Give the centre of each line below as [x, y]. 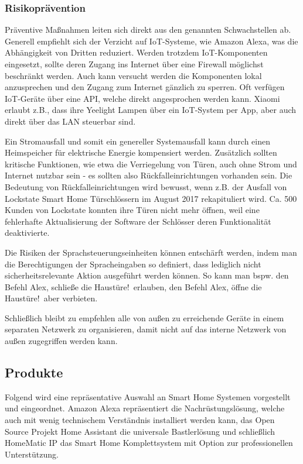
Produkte [34, 372]
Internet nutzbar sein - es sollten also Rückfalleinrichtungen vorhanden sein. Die [149, 175]
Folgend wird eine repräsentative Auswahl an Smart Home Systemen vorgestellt [148, 396]
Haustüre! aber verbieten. [51, 298]
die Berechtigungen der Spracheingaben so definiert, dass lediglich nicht [133, 264]
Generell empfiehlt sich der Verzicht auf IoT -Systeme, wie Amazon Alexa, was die [151, 41]
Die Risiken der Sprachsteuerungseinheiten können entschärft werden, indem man [151, 252]
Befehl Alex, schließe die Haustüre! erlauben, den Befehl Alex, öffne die [133, 286]
